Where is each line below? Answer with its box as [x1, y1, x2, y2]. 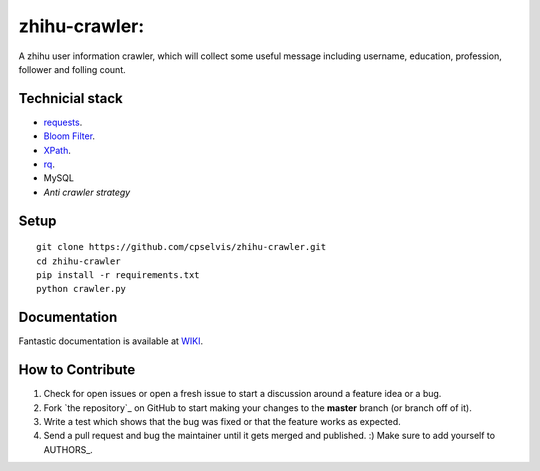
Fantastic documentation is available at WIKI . [18, 335, 204, 347]
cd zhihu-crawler [36, 255, 121, 267]
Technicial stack [18, 90, 124, 107]
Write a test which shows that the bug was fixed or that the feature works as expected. [43, 415, 402, 427]
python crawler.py [36, 283, 127, 295]
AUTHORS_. [43, 443, 94, 455]
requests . [43, 116, 83, 128]
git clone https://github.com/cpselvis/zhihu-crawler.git [36, 241, 327, 253]
